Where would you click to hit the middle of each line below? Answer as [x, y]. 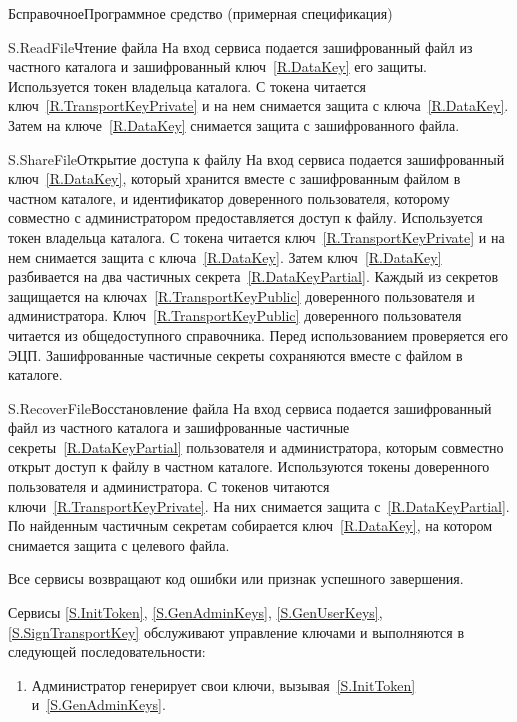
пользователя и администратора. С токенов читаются [169, 486]
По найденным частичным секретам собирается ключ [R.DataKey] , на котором [250, 525]
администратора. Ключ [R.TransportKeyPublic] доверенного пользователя [235, 315]
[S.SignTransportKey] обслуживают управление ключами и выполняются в [236, 631]
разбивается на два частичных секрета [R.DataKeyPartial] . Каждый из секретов [253, 276]
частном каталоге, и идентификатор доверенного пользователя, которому [229, 197]
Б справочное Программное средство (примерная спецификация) [200, 13]
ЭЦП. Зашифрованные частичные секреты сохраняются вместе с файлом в [235, 354]
